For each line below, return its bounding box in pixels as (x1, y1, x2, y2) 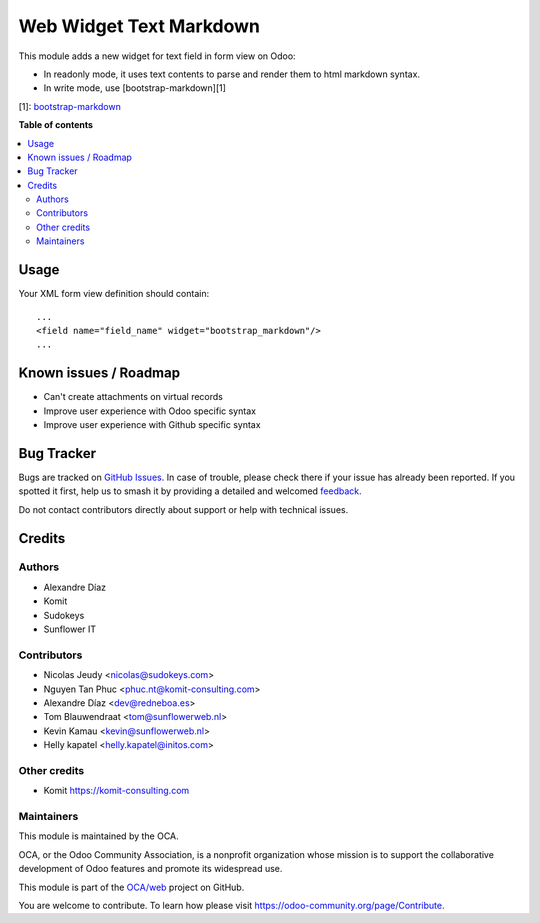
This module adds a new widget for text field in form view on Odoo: (18, 50, 296, 62)
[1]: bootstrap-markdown (18, 100, 122, 112)
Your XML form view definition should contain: (18, 288, 210, 300)
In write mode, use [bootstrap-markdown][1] (43, 82, 227, 94)
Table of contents (18, 119, 94, 131)
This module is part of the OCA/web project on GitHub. (18, 881, 245, 893)
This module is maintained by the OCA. (18, 830, 179, 842)
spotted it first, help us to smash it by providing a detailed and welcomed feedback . (18, 485, 362, 497)
